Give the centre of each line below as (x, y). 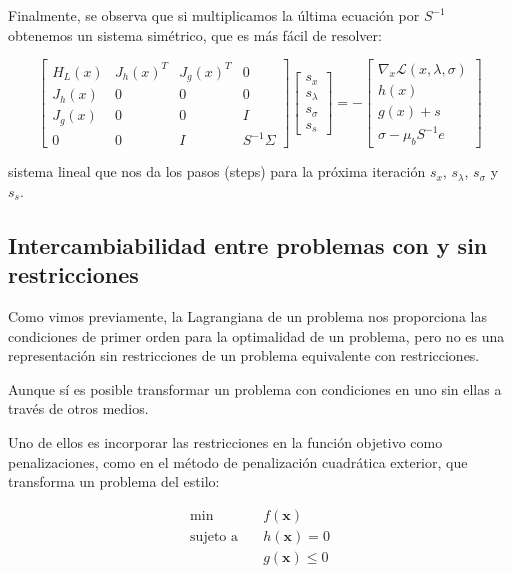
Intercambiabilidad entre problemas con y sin (248, 244)
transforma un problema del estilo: (114, 481)
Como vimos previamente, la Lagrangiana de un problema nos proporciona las (247, 316)
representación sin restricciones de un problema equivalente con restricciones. (244, 355)
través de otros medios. (78, 408)
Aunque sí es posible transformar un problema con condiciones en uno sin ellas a (255, 388)
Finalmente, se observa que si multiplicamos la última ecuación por (214, 15)
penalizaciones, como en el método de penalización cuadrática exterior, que (238, 461)
